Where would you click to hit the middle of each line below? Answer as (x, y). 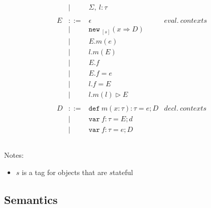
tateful (123, 172)
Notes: (14, 155)
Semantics (31, 199)
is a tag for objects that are (64, 172)
